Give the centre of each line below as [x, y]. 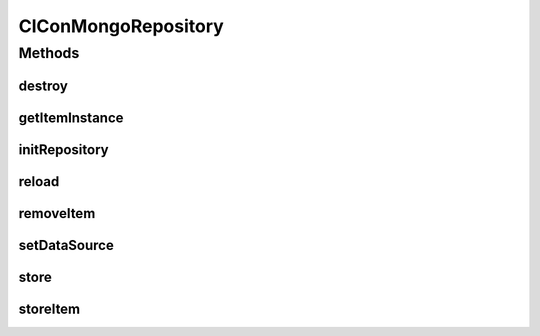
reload [39, 181]
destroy [43, 85]
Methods [49, 53]
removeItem [57, 213]
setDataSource [66, 245]
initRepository [63, 149]
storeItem [49, 308]
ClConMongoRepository [121, 26]
